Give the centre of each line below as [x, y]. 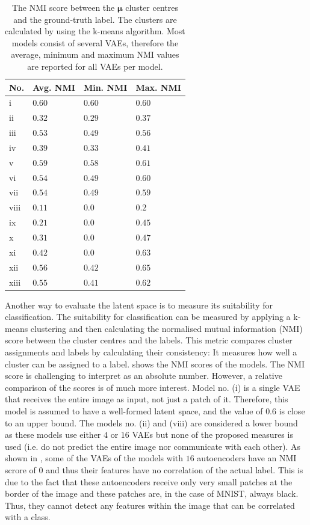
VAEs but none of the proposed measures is [212, 434]
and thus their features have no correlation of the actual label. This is [175, 469]
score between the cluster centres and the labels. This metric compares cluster [149, 340]
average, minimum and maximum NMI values [95, 54]
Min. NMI [105, 87]
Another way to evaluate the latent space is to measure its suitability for [139, 305]
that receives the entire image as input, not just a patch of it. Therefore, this [147, 399]
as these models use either [53, 434]
